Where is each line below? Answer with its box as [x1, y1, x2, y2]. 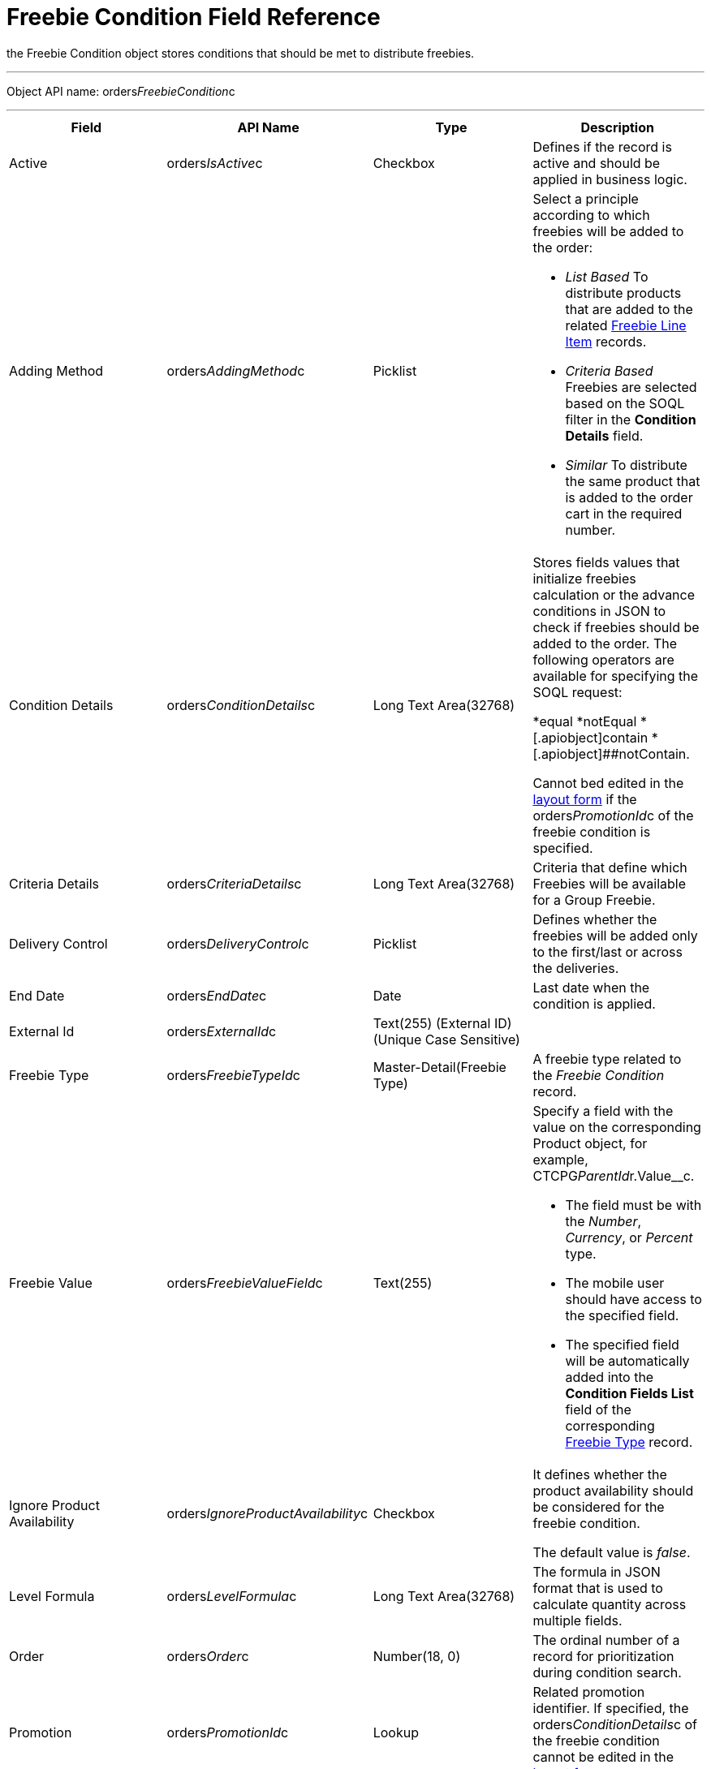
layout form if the [532, 790, 637, 807]
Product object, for [532, 1134, 648, 1151]
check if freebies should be [532, 618, 700, 635]
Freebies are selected [565, 378, 697, 395]
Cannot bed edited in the [532, 774, 684, 791]
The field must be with [565, 1196, 702, 1213]
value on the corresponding [532, 1118, 701, 1135]
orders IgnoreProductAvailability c [166, 1504, 368, 1522]
